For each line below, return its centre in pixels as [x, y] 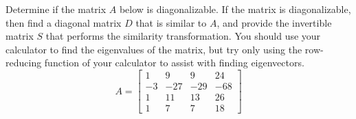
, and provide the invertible [274, 22]
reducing [24, 63]
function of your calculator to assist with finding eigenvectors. [174, 63]
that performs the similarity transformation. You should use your [183, 36]
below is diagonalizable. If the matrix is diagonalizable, [235, 9]
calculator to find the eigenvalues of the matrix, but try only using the [154, 49]
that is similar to [171, 22]
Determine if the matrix [56, 9]
